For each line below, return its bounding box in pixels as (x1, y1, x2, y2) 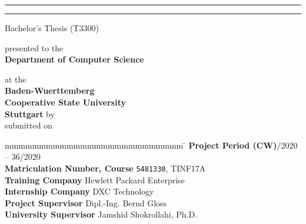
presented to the (5, 41, 64, 54)
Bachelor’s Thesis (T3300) (5, 22, 99, 34)
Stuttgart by (5, 107, 55, 120)
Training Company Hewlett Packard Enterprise (5, 173, 185, 186)
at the (5, 73, 26, 85)
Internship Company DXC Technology (5, 185, 154, 197)
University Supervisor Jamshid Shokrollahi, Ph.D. (5, 208, 198, 220)
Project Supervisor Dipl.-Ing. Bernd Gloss (5, 196, 167, 209)
